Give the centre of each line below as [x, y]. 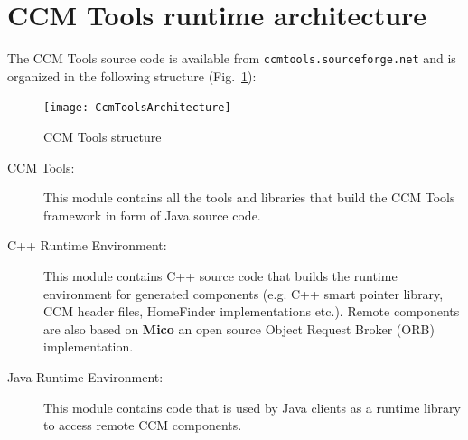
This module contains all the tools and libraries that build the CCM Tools [249, 197]
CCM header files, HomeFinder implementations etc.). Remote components [252, 311]
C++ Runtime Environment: [87, 245]
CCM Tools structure [103, 137]
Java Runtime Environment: [85, 376]
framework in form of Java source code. [152, 215]
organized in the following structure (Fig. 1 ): [132, 75]
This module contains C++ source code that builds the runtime [220, 276]
